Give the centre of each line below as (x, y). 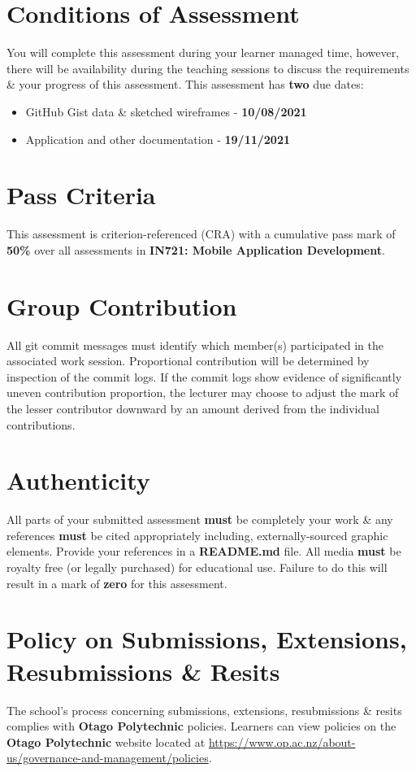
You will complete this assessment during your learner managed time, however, (203, 52)
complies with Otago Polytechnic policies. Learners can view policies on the (201, 726)
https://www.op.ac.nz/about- (282, 741)
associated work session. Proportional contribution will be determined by (188, 361)
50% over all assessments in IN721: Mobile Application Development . (196, 249)
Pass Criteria (81, 195)
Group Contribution (122, 305)
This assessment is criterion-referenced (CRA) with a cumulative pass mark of (201, 234)
